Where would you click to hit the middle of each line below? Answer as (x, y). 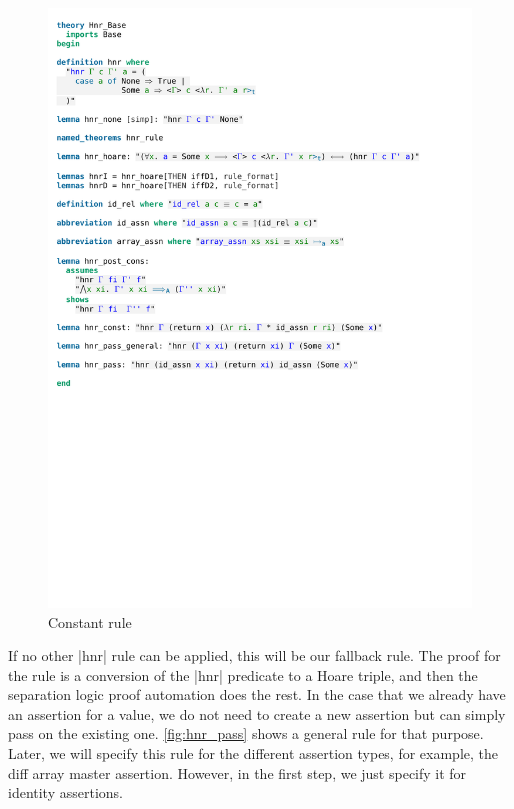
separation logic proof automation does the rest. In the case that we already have (257, 694)
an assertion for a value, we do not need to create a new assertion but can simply (257, 713)
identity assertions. (65, 792)
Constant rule (90, 621)
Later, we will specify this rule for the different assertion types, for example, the (253, 753)
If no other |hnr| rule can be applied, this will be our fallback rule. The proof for (254, 655)
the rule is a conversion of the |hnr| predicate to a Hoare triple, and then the (243, 674)
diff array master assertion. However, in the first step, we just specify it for (237, 772)
